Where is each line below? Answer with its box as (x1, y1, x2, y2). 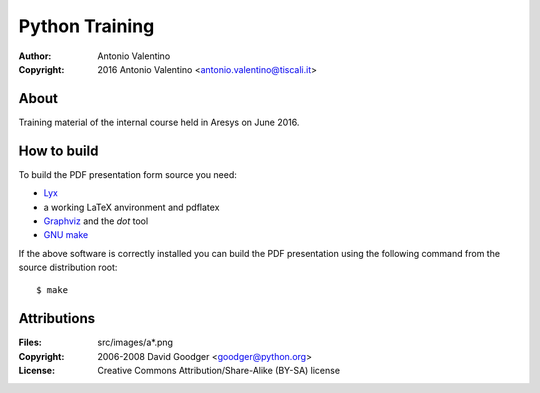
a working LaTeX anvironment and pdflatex (43, 201, 220, 213)
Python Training (18, 15, 155, 37)
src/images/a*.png (97, 336, 174, 349)
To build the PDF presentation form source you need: (18, 168, 237, 180)
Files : (18, 336, 42, 349)
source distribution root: (18, 261, 118, 274)
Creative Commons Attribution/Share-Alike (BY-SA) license (97, 365, 340, 377)
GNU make (43, 229, 89, 241)
